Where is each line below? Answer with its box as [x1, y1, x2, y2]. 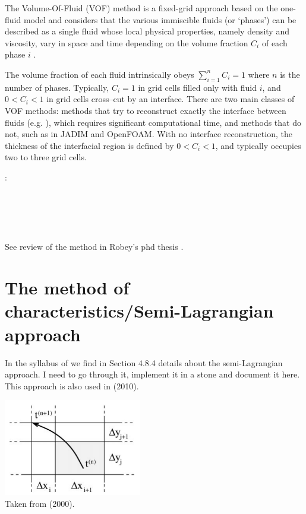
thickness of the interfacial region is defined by [5, 139, 174, 151]
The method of [5, 275, 130, 300]
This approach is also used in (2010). [5, 379, 139, 392]
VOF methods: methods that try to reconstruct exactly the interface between [5, 104, 286, 116]
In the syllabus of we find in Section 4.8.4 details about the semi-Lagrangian [5, 356, 283, 369]
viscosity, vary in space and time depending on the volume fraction [5, 36, 248, 49]
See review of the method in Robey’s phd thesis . [5, 240, 184, 253]
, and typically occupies [215, 139, 301, 151]
